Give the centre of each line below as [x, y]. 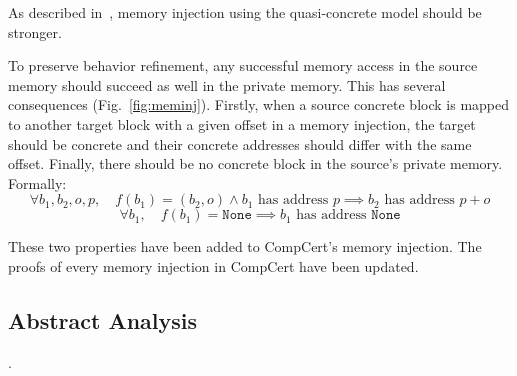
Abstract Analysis [103, 319]
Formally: [37, 182]
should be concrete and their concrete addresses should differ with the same [240, 143]
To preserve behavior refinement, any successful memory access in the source [243, 65]
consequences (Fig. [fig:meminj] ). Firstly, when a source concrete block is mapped [258, 104]
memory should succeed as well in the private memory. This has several [227, 84]
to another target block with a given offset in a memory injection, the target [242, 123]
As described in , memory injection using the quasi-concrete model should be [245, 12]
